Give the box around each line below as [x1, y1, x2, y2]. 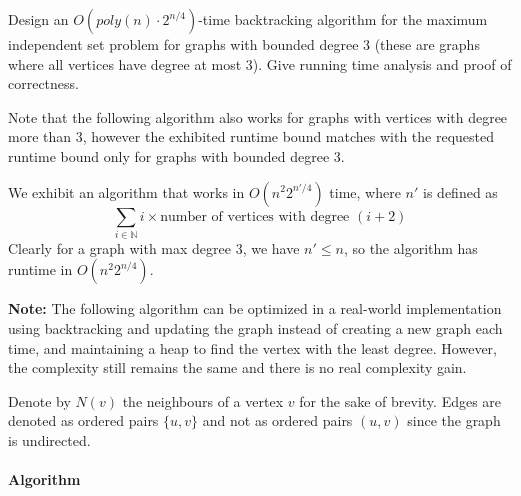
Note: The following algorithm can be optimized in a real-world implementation [8, 298, 502, 319]
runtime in [8, 259, 73, 280]
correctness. [8, 73, 79, 94]
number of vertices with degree [160, 209, 350, 224]
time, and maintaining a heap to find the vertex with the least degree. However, [8, 337, 498, 358]
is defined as [423, 181, 498, 202]
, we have [242, 237, 300, 258]
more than [8, 126, 72, 147]
